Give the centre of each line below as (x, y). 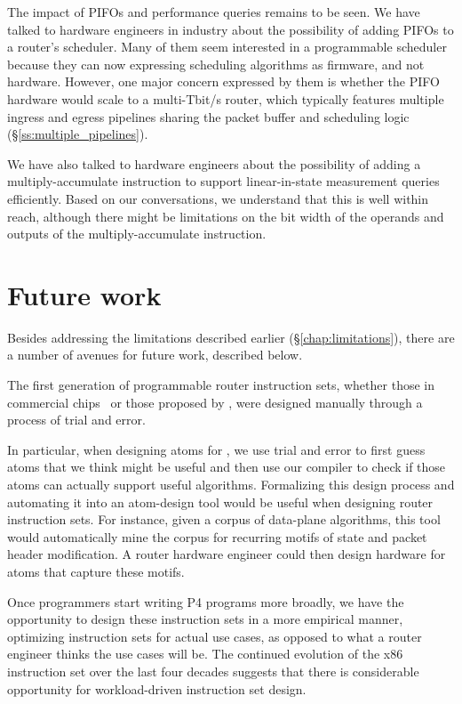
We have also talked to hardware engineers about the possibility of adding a (214, 163)
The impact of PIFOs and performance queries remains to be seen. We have (214, 12)
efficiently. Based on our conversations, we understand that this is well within (218, 198)
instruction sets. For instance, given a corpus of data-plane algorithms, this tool (224, 519)
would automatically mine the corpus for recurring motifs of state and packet (217, 536)
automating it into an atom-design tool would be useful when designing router (220, 502)
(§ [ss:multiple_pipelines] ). (78, 134)
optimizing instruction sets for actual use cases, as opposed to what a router (215, 636)
